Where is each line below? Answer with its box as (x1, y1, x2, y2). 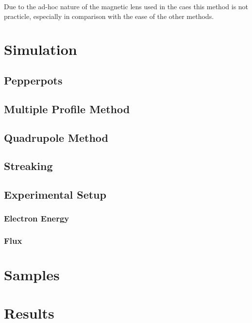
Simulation (4, 39, 77, 59)
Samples (4, 265, 60, 285)
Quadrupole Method (4, 130, 109, 145)
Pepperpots (4, 72, 63, 87)
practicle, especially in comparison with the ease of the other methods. (4, 11, 214, 21)
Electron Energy (4, 212, 69, 224)
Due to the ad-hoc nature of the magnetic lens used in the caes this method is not (4, 1, 249, 11)
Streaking (4, 158, 53, 173)
